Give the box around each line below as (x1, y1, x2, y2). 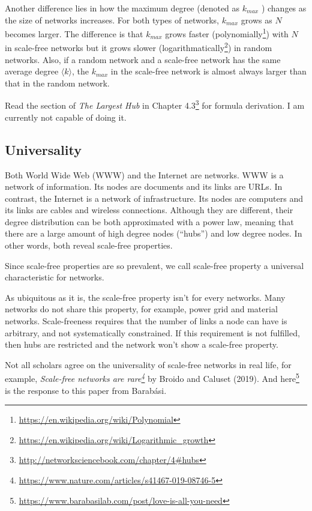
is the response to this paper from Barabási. (5, 384, 167, 396)
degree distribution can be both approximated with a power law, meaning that (5, 215, 294, 228)
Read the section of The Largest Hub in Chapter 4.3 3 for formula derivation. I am (5, 97, 305, 112)
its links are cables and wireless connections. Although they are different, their (5, 204, 293, 216)
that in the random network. (5, 76, 110, 89)
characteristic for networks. (5, 271, 104, 283)
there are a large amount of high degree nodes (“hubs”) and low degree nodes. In (5, 227, 302, 240)
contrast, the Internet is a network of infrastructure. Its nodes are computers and (5, 192, 303, 204)
